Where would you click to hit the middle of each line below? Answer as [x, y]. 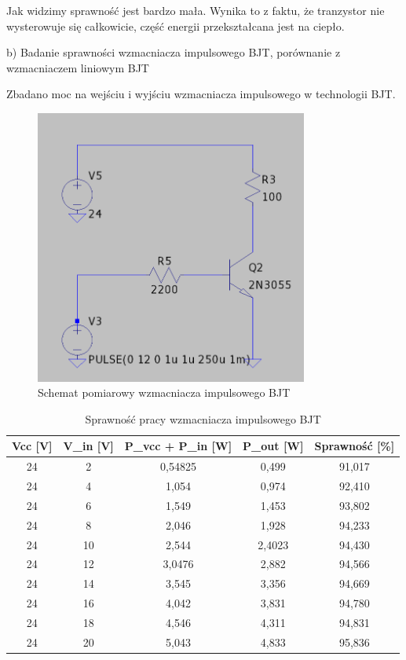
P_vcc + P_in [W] [178, 446]
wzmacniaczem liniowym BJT [78, 67]
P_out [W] [273, 446]
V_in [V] [88, 446]
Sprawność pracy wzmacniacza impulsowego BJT [203, 418]
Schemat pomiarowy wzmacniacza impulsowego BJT [164, 392]
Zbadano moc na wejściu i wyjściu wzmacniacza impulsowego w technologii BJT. [201, 94]
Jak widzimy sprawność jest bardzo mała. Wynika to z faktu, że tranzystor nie [196, 10]
